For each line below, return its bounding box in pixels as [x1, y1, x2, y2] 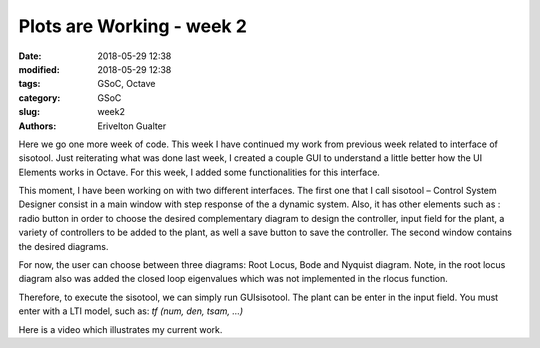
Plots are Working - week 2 [18, 15, 247, 37]
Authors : [18, 120, 57, 132]
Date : [18, 50, 42, 62]
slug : [18, 106, 40, 118]
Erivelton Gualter [97, 120, 167, 132]
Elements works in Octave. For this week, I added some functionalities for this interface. [18, 166, 380, 178]
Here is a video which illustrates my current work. [18, 323, 223, 335]
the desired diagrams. [18, 240, 109, 252]
